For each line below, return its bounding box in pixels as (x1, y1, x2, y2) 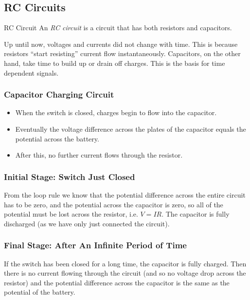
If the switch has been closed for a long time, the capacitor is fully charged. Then (4, 258, 247, 268)
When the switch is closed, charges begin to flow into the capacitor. (15, 107, 217, 118)
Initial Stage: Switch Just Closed (4, 170, 135, 182)
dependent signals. (4, 67, 59, 78)
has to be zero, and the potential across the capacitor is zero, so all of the (4, 199, 223, 209)
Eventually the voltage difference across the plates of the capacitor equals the (15, 123, 246, 134)
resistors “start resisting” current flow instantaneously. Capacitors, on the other (4, 48, 241, 59)
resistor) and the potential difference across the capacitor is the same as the (4, 277, 230, 287)
